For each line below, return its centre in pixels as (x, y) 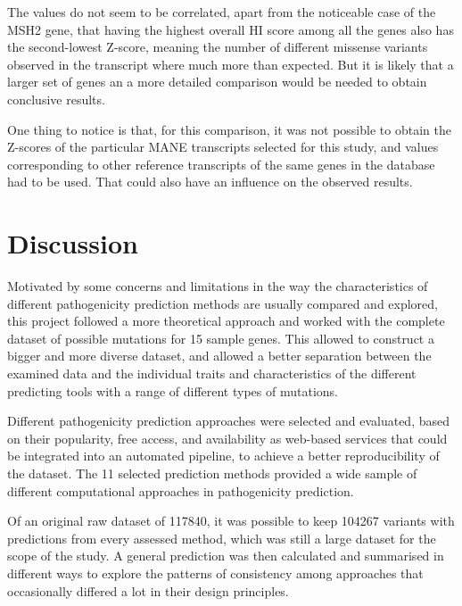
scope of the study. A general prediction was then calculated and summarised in (226, 556)
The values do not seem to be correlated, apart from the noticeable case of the (222, 12)
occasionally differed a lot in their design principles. (148, 590)
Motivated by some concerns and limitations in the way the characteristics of (218, 286)
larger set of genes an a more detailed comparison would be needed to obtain (217, 82)
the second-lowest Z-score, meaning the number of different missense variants (218, 47)
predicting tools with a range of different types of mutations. (173, 390)
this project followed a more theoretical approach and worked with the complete (226, 321)
